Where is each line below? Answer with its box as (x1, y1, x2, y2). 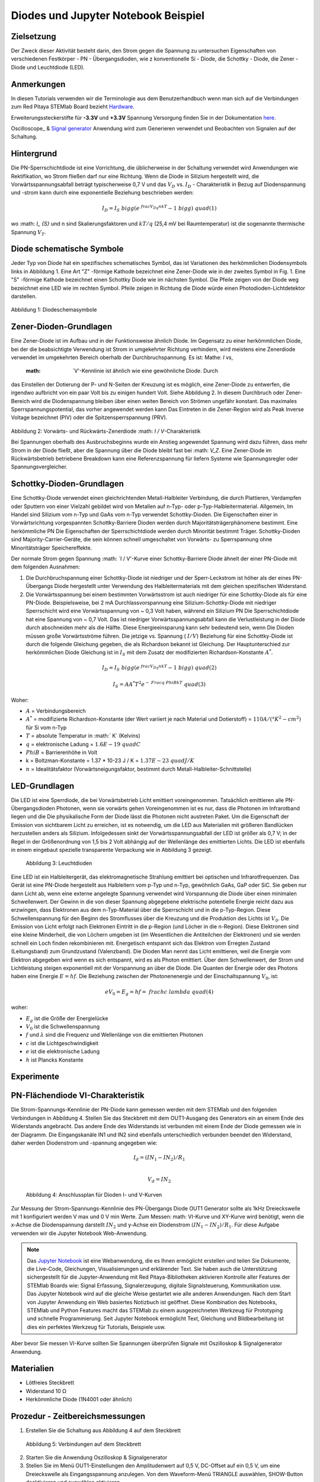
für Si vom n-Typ (25, 724, 67, 731)
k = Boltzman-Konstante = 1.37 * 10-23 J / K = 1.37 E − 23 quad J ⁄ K (25, 757, 195, 764)
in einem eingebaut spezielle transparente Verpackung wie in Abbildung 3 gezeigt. (11, 846, 213, 853)
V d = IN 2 (147, 1176, 171, 1184)
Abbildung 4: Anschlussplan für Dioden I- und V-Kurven (25, 1192, 162, 1199)
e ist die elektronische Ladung (25, 1048, 100, 1055)
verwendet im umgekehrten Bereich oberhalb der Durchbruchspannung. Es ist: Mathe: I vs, (11, 354, 233, 361)
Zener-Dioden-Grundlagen (11, 322, 113, 332)
